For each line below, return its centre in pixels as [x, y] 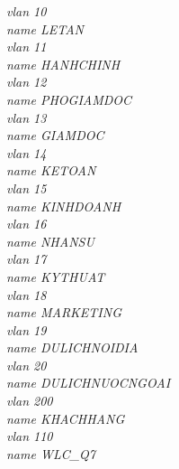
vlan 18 [27, 294]
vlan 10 [27, 11]
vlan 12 [27, 82]
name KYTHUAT [56, 276]
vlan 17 [27, 259]
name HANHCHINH [63, 64]
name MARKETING [64, 312]
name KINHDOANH [64, 206]
